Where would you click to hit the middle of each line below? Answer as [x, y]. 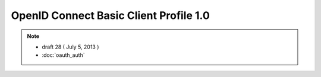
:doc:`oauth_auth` [63, 55]
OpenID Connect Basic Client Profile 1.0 [111, 15]
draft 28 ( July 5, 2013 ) [70, 47]
